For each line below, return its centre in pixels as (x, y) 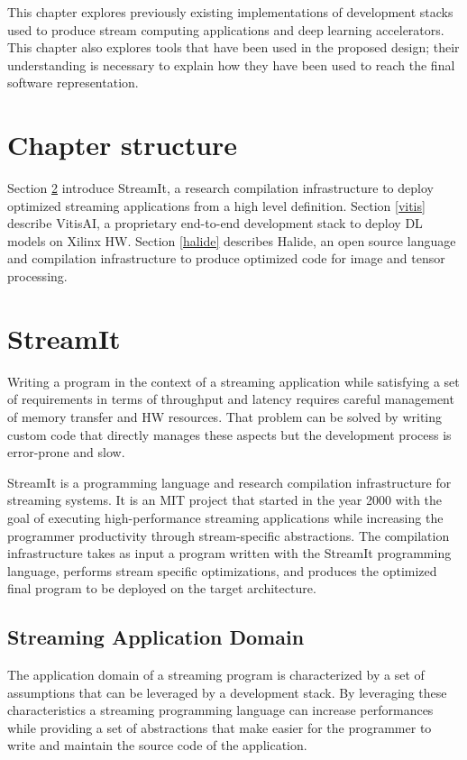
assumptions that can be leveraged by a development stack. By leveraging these (227, 692)
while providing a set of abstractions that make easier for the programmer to (220, 727)
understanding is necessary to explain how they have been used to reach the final (231, 64)
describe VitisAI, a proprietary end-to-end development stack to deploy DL (215, 223)
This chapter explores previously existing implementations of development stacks (230, 12)
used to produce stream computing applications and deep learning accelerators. (226, 29)
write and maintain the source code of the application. (157, 745)
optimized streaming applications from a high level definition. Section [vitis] (216, 205)
